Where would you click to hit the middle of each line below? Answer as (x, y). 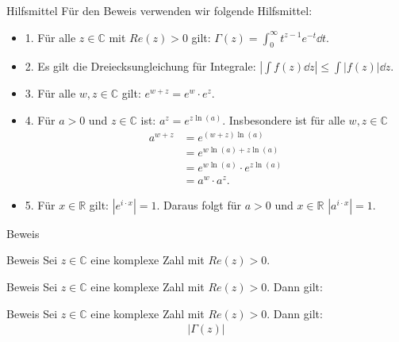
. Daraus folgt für (199, 204)
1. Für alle (50, 37)
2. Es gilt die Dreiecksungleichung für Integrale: (140, 66)
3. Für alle (50, 93)
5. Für (40, 204)
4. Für (40, 119)
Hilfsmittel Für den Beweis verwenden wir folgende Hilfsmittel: (159, 10)
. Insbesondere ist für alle (284, 119)
